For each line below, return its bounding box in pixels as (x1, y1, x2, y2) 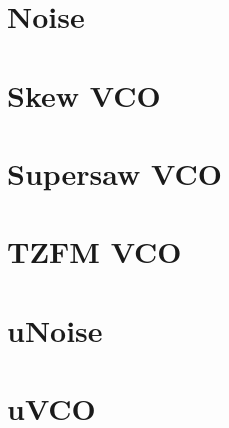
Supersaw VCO (7, 152, 222, 193)
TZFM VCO (7, 231, 182, 272)
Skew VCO (7, 74, 161, 115)
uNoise (7, 309, 103, 350)
